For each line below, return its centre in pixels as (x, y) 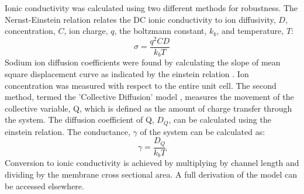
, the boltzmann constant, (160, 31)
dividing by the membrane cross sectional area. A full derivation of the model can (151, 174)
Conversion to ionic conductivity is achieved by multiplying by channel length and (152, 163)
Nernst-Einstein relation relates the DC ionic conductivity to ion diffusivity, (140, 19)
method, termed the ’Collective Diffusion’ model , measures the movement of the (149, 97)
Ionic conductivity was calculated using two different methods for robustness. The (151, 8)
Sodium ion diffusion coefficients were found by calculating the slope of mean (143, 62)
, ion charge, (86, 31)
